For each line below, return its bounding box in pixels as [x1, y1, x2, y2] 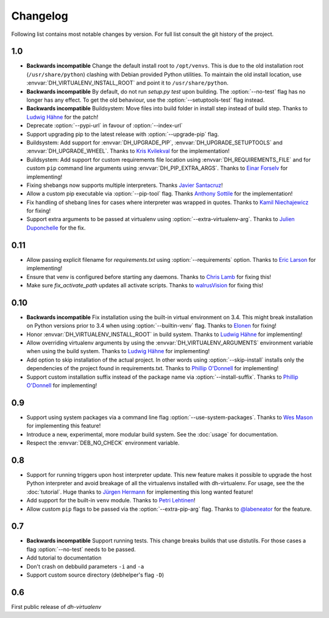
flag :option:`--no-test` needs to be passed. [26, 546, 136, 553]
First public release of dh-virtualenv [11, 603, 102, 610]
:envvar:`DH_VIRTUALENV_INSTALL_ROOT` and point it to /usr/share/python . [26, 79, 228, 86]
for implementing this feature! [26, 422, 101, 429]
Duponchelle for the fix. [26, 224, 86, 231]
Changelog [11, 9, 68, 23]
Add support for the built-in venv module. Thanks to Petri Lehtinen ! [26, 497, 196, 504]
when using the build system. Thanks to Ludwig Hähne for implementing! [26, 348, 210, 355]
